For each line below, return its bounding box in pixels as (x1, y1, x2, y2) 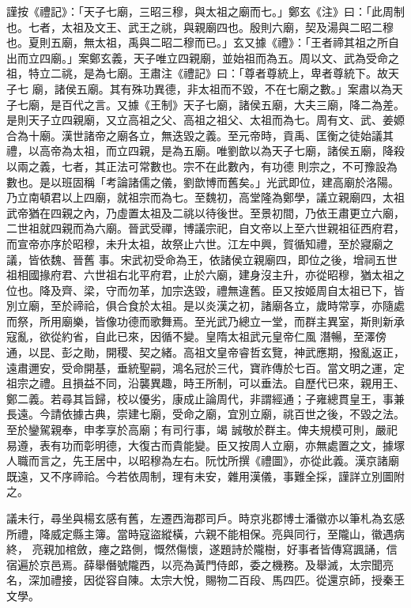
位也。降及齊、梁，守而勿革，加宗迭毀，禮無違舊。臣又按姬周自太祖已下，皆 (6, 281, 405, 298)
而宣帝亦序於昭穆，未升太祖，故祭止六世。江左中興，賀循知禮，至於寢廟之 (6, 235, 394, 251)
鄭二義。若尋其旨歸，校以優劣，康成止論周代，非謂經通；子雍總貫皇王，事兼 (6, 390, 405, 406)
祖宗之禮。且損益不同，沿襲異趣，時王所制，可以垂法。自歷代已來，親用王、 (6, 375, 405, 391)
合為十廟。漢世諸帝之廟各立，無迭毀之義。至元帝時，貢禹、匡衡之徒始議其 (6, 127, 394, 143)
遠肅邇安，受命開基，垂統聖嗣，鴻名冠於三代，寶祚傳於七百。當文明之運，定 (6, 359, 405, 376)
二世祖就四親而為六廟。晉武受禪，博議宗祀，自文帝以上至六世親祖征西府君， (6, 220, 405, 236)
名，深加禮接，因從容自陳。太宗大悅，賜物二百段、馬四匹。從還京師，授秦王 (6, 572, 405, 588)
